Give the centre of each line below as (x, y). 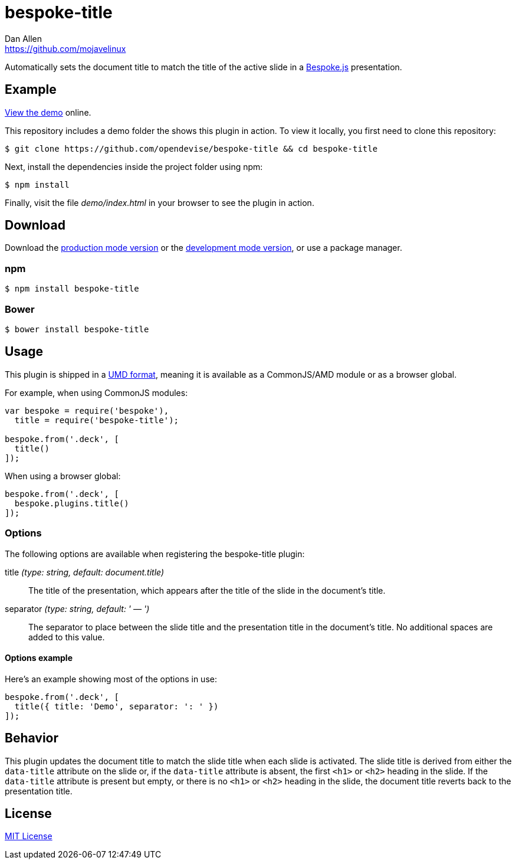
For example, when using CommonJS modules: (96, 392)
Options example (39, 658)
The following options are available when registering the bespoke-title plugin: (155, 554)
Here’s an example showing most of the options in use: (111, 679)
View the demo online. (48, 112)
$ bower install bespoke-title (77, 329)
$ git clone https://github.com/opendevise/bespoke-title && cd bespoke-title (191, 148)
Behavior (32, 738)
